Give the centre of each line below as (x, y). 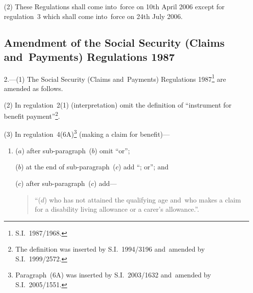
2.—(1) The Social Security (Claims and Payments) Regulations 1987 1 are (115, 78)
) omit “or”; (112, 150)
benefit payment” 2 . (32, 115)
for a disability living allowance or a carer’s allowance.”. (117, 209)
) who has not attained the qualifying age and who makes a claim (143, 199)
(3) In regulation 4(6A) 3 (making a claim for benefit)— (87, 133)
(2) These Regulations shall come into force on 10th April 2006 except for (114, 6)
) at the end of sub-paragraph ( (68, 167)
